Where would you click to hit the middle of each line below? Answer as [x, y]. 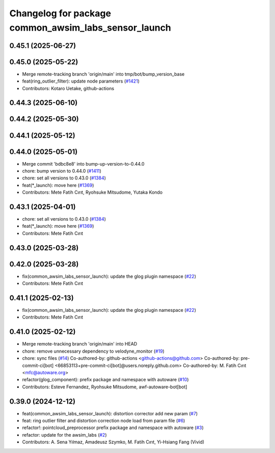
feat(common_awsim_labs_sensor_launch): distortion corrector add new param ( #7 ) [110, 413]
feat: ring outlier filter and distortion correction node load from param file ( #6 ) [104, 421]
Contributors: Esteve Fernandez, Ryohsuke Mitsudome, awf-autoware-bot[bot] [105, 387]
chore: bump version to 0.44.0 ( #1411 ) [62, 171]
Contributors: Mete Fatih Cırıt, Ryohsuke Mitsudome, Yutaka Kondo [92, 192]
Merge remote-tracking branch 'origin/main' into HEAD [80, 344]
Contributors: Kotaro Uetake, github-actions [68, 88]
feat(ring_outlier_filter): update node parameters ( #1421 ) [81, 81]
